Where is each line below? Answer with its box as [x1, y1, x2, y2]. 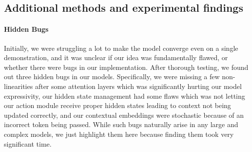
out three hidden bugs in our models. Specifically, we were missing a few [4, 71, 220, 82]
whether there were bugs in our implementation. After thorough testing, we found [4, 62, 249, 72]
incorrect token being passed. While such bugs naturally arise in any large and [4, 119, 238, 130]
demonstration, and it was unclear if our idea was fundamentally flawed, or [4, 52, 228, 63]
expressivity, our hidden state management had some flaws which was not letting [4, 90, 245, 101]
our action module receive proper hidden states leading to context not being [4, 100, 231, 110]
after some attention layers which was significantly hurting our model [35, 81, 242, 91]
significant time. [4, 138, 52, 149]
